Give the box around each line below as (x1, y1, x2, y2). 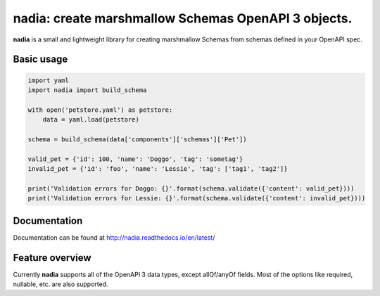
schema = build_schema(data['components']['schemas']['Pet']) (27, 135, 247, 143)
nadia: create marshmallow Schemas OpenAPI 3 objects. (13, 11, 353, 26)
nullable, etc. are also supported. (13, 280, 108, 288)
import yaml (27, 76, 70, 84)
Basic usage (13, 53, 68, 65)
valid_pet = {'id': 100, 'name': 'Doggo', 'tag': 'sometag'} (27, 155, 243, 163)
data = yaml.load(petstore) (42, 116, 140, 124)
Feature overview (13, 252, 91, 264)
